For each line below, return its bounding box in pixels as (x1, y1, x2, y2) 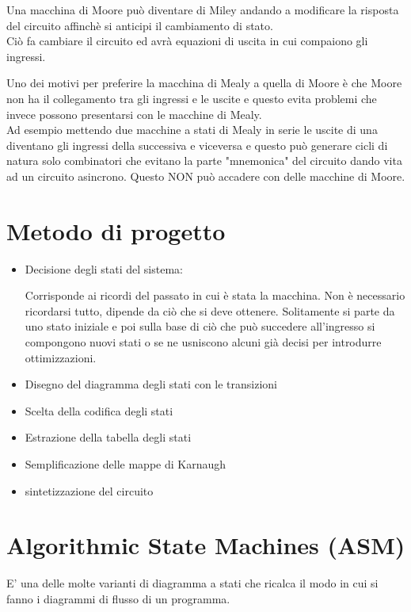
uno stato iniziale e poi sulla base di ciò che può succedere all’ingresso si (25, 318, 375, 335)
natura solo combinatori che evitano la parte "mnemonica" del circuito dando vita (6, 152, 402, 169)
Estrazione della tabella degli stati (25, 429, 192, 446)
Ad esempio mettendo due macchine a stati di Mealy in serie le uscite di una (6, 121, 378, 138)
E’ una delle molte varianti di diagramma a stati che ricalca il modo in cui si (6, 575, 379, 591)
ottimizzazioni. (25, 349, 97, 365)
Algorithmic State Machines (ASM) (6, 529, 405, 561)
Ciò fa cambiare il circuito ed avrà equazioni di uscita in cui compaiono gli (6, 33, 368, 49)
